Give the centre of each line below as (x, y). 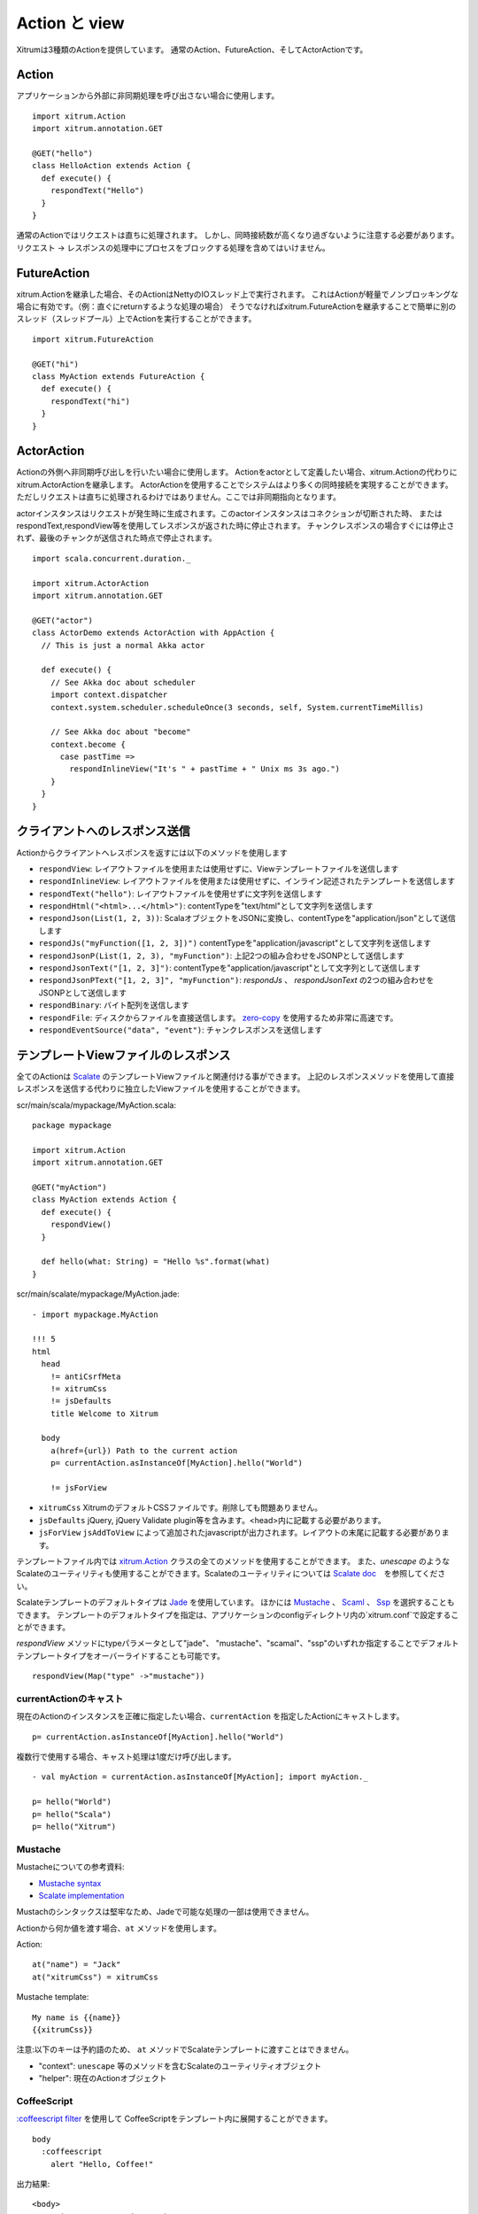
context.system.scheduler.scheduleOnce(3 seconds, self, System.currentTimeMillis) (237, 707)
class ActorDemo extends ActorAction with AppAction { (154, 633)
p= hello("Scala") (72, 1814)
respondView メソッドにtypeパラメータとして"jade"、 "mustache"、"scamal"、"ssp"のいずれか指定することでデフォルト (238, 1644)
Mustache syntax (70, 1883)
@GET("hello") (62, 154)
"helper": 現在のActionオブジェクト (103, 2079)
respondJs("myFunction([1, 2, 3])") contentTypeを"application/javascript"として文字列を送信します (235, 943)
